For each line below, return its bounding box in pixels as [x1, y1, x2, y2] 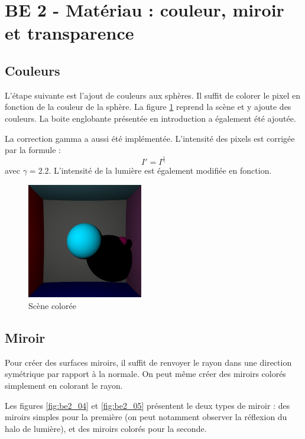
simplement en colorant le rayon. [5, 379, 123, 392]
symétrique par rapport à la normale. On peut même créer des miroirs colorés [5, 368, 286, 380]
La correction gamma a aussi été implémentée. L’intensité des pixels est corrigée [5, 132, 295, 144]
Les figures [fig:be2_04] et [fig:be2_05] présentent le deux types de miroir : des [5, 399, 290, 411]
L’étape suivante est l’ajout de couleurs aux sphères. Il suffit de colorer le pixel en [5, 89, 301, 101]
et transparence [5, 21, 134, 45]
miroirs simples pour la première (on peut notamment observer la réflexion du [5, 411, 287, 423]
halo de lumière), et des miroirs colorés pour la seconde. [5, 422, 207, 434]
